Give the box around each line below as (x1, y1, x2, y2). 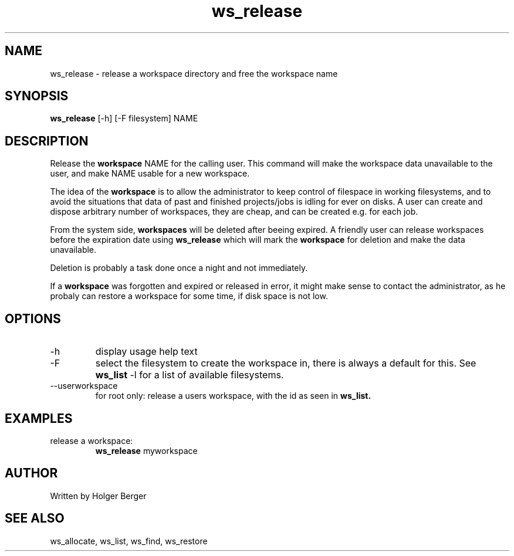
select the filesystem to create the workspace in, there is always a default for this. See (95, 357, 476, 369)
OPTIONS (5, 311, 61, 326)
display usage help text (95, 345, 198, 358)
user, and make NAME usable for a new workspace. (50, 168, 250, 179)
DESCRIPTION (5, 133, 89, 148)
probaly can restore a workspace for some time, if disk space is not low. (50, 291, 328, 301)
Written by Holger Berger (50, 490, 147, 501)
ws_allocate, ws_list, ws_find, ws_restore (50, 535, 208, 546)
